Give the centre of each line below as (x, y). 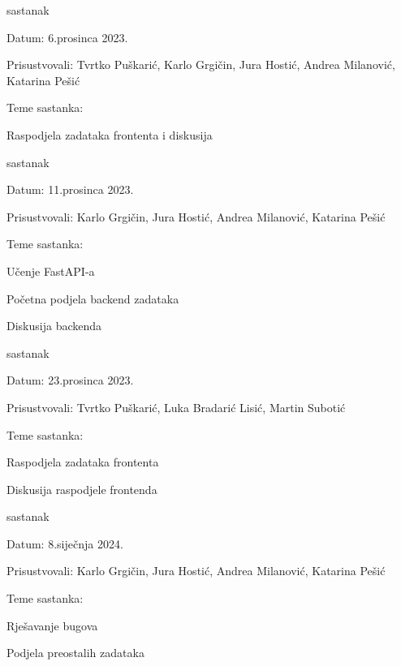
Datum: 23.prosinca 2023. (70, 380)
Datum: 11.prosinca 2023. (70, 189)
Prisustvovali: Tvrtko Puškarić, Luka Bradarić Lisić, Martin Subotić (176, 407)
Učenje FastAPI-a (51, 271)
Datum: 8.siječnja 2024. (65, 543)
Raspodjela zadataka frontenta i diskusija (110, 134)
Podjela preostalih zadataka (75, 653)
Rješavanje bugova (52, 625)
